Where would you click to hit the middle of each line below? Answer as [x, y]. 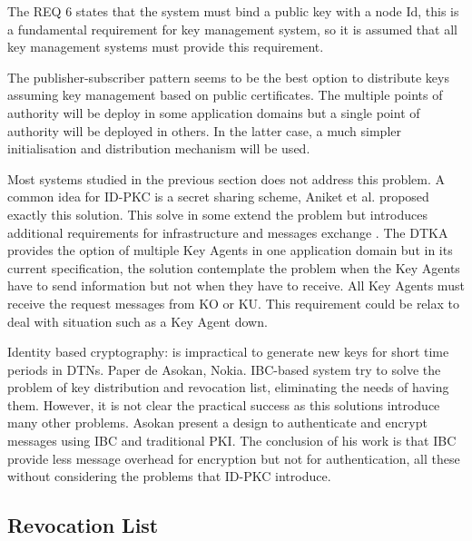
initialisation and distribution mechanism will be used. [159, 148]
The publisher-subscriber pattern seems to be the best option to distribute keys [228, 77]
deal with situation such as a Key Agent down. [138, 321]
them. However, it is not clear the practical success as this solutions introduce [224, 404]
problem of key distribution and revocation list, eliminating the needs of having [228, 387]
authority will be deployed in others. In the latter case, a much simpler [204, 130]
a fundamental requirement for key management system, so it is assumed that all [232, 29]
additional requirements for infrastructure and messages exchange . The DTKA [228, 232]
